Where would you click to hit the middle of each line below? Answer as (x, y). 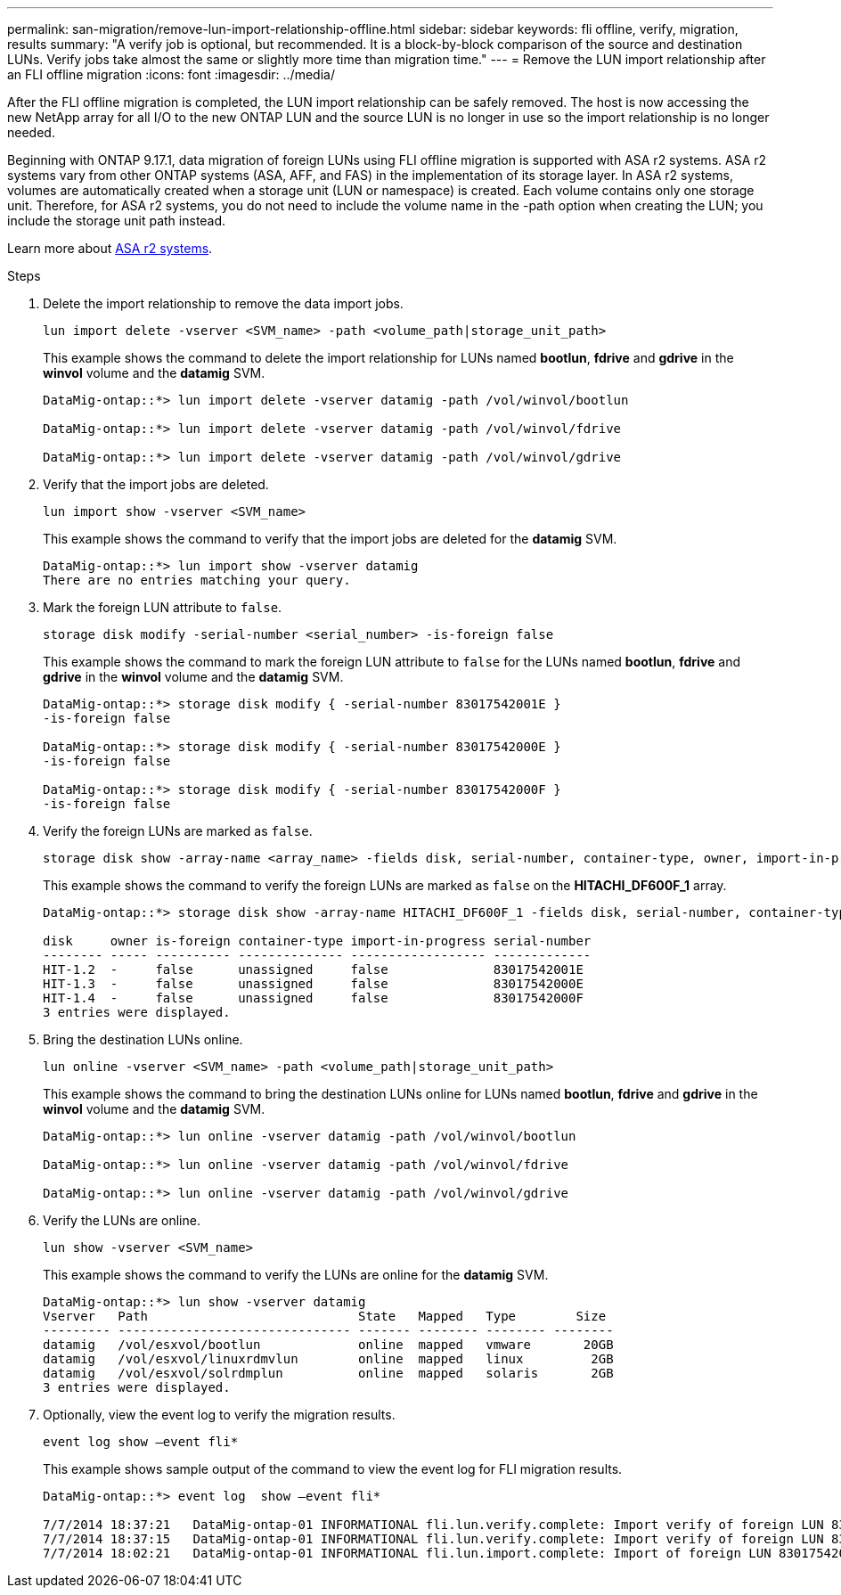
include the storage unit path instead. (117, 221)
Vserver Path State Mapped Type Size (325, 1316)
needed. (31, 132)
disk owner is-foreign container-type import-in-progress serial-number (317, 941)
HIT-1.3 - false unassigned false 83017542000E (313, 984)
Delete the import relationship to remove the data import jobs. (223, 303)
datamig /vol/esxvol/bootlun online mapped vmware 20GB (328, 1345)
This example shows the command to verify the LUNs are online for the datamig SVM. (296, 1275)
